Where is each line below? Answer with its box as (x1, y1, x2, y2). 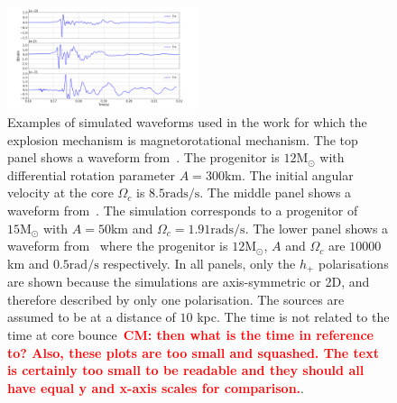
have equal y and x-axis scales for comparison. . (7, 378, 304, 397)
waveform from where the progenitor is (7, 236, 228, 255)
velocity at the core (7, 183, 114, 202)
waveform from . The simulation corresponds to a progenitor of (7, 201, 358, 220)
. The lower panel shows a (245, 218, 389, 237)
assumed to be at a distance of (7, 307, 176, 326)
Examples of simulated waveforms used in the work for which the (7, 113, 367, 132)
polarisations (319, 253, 389, 272)
